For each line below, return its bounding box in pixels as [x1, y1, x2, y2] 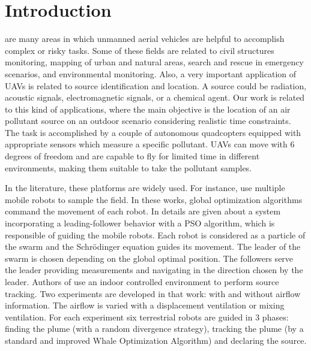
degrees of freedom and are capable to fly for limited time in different [5, 150, 260, 162]
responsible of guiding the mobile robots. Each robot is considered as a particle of [5, 228, 306, 241]
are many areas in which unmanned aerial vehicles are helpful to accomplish [5, 32, 285, 45]
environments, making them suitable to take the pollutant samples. [5, 161, 252, 174]
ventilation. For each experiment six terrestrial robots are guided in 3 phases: [5, 310, 289, 323]
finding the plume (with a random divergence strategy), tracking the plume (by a [5, 322, 304, 335]
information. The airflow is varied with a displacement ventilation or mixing [5, 299, 285, 311]
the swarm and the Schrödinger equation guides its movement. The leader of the [5, 240, 301, 253]
